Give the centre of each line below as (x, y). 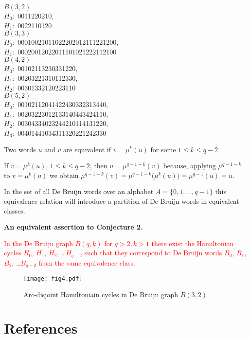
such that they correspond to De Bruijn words (153, 253)
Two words (20, 149)
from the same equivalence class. (87, 262)
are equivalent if (87, 149)
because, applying (189, 166)
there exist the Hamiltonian (193, 243)
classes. (15, 210)
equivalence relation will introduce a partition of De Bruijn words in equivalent (122, 201)
